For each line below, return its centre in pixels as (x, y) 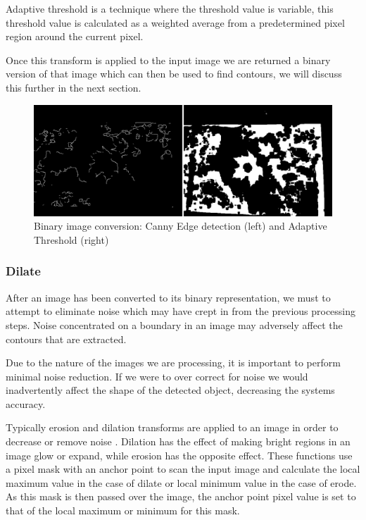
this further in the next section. (74, 87)
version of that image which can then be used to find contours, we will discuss (174, 74)
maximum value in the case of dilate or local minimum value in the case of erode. (181, 482)
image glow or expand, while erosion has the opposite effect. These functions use (179, 455)
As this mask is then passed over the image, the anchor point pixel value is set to (181, 496)
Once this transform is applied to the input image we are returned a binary (168, 60)
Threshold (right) (71, 239)
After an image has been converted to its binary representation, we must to (168, 297)
